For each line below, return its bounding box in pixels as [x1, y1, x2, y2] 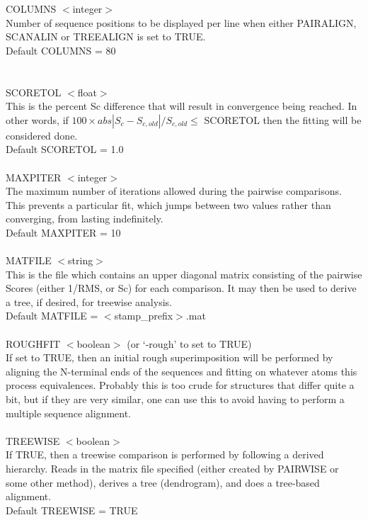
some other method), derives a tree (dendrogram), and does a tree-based [6, 475, 320, 490]
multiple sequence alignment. [6, 405, 132, 420]
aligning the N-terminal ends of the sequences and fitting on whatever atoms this [6, 363, 357, 378]
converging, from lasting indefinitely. [6, 211, 163, 226]
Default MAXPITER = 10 [6, 225, 121, 239]
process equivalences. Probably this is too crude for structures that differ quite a [6, 378, 355, 392]
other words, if [6, 112, 69, 127]
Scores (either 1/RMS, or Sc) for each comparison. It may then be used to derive [6, 281, 357, 295]
